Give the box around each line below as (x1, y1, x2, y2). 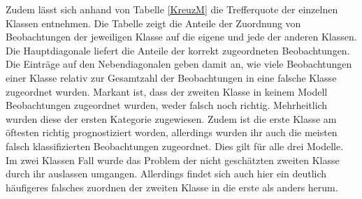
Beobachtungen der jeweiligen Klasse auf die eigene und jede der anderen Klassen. (6, 29, 357, 44)
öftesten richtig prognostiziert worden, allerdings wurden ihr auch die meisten (6, 125, 338, 140)
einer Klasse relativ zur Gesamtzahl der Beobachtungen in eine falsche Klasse (6, 70, 337, 84)
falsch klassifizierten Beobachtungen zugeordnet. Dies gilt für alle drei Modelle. (6, 138, 344, 153)
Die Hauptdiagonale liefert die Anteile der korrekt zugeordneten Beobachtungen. (6, 43, 350, 57)
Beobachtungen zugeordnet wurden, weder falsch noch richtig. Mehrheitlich (6, 98, 328, 112)
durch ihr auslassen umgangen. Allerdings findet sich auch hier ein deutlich (6, 166, 327, 181)
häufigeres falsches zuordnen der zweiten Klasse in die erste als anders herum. (6, 179, 338, 194)
